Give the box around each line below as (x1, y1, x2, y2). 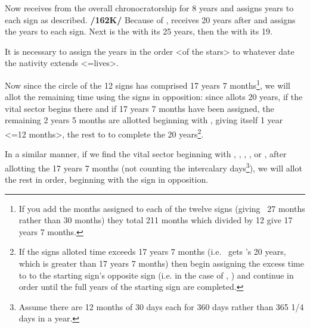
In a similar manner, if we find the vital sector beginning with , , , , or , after (5, 148, 287, 160)
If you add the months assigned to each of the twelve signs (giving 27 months (18, 202, 305, 214)
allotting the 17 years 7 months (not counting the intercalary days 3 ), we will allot (5, 160, 302, 174)
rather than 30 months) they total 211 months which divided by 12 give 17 (18, 214, 293, 226)
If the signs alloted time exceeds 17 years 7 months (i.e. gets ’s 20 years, (18, 245, 286, 258)
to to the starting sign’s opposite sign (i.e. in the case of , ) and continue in (18, 268, 294, 281)
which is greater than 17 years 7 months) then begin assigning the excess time (18, 257, 304, 270)
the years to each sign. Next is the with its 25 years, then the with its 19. (5, 25, 272, 38)
